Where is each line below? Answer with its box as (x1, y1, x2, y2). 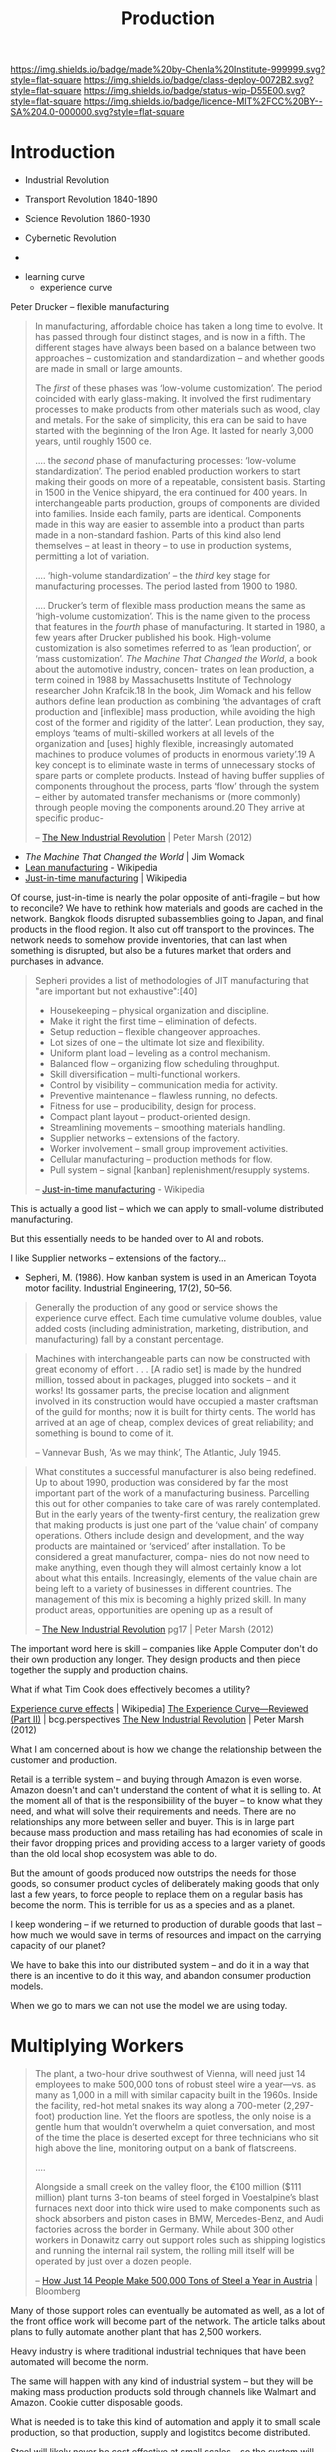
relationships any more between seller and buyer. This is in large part (10, 1816, 295, 1828)
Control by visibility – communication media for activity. (49, 1079, 278, 1091)
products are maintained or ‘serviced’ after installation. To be (34, 1540, 286, 1552)
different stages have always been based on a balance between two (34, 342, 317, 354)
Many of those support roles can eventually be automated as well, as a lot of (10, 2305, 325, 2317)
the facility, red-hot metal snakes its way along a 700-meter (34, 2100, 282, 2112)
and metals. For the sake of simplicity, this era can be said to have (34, 414, 307, 426)
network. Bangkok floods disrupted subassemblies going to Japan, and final (10, 913, 324, 925)
